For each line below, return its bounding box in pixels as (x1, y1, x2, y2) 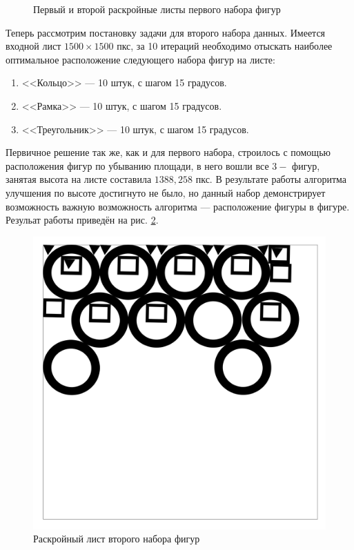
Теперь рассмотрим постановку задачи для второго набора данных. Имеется (6, 25, 326, 39)
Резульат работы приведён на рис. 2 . (6, 213, 159, 227)
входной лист (6, 39, 61, 53)
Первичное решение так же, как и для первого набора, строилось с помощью (6, 145, 331, 159)
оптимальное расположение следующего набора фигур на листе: (6, 52, 275, 66)
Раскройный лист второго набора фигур (33, 531, 200, 546)
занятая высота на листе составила (6, 172, 152, 186)
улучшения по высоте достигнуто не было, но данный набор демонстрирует (6, 185, 326, 199)
